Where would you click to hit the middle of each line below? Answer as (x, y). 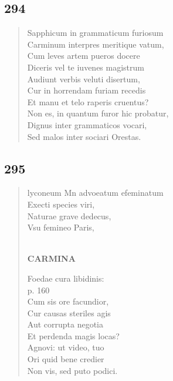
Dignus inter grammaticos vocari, (87, 124)
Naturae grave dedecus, (69, 215)
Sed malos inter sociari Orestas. (84, 136)
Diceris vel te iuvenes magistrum (86, 67)
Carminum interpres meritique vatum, (96, 44)
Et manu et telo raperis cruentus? (88, 101)
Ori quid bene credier (66, 359)
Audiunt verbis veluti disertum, (84, 78)
